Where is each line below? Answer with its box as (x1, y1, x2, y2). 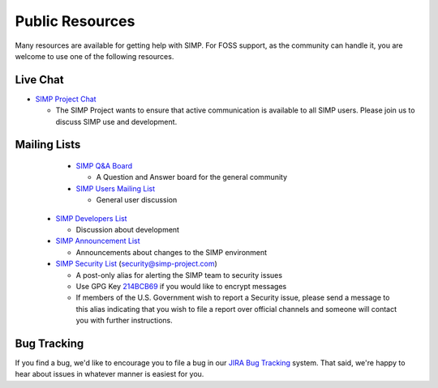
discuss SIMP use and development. (55, 117, 178, 126)
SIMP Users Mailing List (75, 183, 156, 194)
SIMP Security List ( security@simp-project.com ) (55, 259, 218, 269)
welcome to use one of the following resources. (15, 51, 174, 61)
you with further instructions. (75, 316, 174, 326)
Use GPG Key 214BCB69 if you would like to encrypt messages (75, 281, 287, 291)
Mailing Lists (15, 138, 81, 151)
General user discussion (96, 195, 178, 205)
